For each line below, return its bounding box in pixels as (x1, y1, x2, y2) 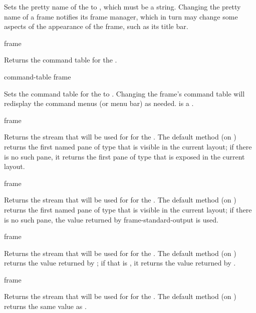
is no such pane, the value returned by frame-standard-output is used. (4, 214, 218, 224)
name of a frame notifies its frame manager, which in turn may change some (4, 11, 238, 21)
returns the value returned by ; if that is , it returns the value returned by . (4, 257, 236, 268)
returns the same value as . (4, 301, 87, 311)
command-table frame (4, 71, 71, 81)
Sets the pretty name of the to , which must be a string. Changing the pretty (4, 1, 241, 11)
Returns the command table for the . (4, 54, 117, 65)
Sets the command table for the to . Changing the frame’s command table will (4, 88, 245, 98)
